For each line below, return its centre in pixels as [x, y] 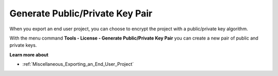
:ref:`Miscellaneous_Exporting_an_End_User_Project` [78, 64]
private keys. [23, 45]
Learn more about [29, 54]
